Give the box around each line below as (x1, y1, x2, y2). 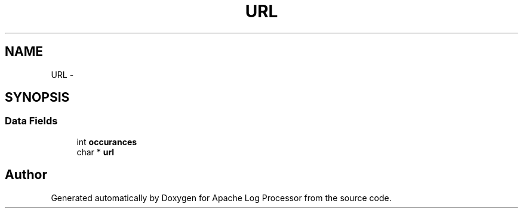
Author (5, 167, 47, 183)
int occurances (76, 136, 137, 147)
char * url (76, 146, 115, 157)
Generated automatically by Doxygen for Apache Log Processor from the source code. (51, 192, 392, 203)
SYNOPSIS (5, 90, 70, 105)
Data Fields (5, 115, 58, 127)
